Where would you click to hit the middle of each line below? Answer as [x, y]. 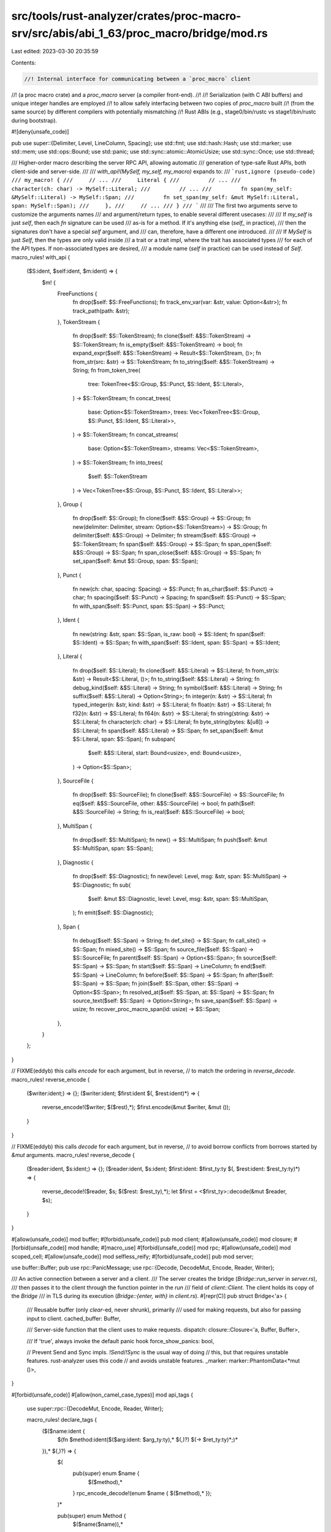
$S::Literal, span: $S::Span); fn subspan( [124, 739]
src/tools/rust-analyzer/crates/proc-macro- [126, 16]
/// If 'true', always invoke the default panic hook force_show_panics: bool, [120, 1341]
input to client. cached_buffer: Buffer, [74, 1318]
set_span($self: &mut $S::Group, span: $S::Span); [135, 561]
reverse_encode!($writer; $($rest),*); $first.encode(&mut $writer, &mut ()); [136, 1107]
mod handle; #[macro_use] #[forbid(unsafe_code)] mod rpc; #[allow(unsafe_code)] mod [179, 1248]
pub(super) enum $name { [106, 1473]
